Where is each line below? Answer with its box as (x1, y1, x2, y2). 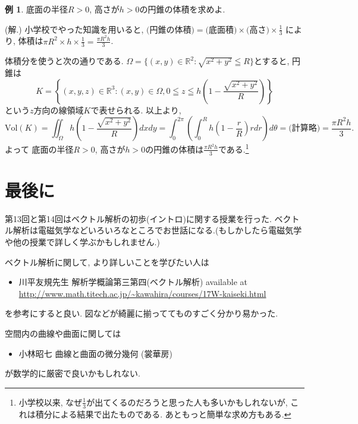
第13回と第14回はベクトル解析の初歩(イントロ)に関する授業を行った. (5, 212, 272, 224)
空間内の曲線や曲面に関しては (5, 327, 121, 340)
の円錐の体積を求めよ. (139, 3, 225, 15)
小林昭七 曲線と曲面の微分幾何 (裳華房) (18, 347, 173, 359)
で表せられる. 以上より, (90, 103, 181, 116)
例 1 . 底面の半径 (5, 3, 68, 15)
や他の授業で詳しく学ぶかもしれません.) (5, 236, 160, 248)
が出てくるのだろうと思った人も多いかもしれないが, (86, 395, 288, 408)
